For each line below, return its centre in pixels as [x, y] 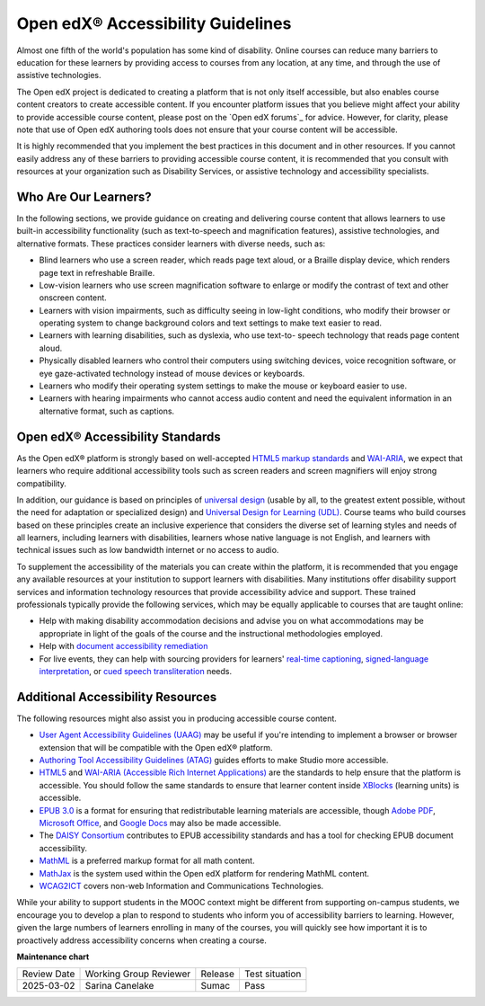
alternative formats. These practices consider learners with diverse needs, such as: [171, 244]
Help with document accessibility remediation [123, 646]
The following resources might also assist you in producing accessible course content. [176, 718]
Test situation [273, 974]
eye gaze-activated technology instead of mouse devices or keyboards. [172, 373]
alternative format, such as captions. [107, 411]
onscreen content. [73, 298]
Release [218, 974]
